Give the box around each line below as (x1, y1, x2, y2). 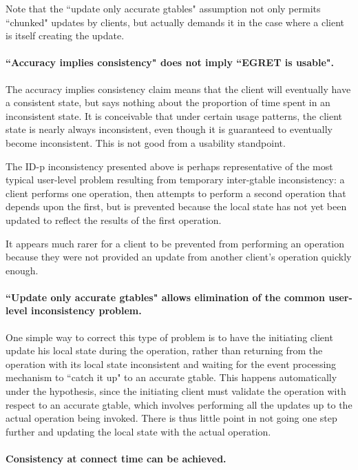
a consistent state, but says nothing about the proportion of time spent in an (6, 95, 330, 110)
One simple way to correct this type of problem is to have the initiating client (6, 329, 333, 344)
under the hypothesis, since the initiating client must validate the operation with (6, 384, 346, 398)
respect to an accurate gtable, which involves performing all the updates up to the (6, 397, 352, 411)
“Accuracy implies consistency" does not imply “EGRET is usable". (6, 55, 335, 70)
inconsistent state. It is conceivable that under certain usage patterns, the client (6, 108, 342, 123)
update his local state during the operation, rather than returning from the (6, 343, 323, 358)
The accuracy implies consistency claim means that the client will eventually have (6, 81, 351, 96)
